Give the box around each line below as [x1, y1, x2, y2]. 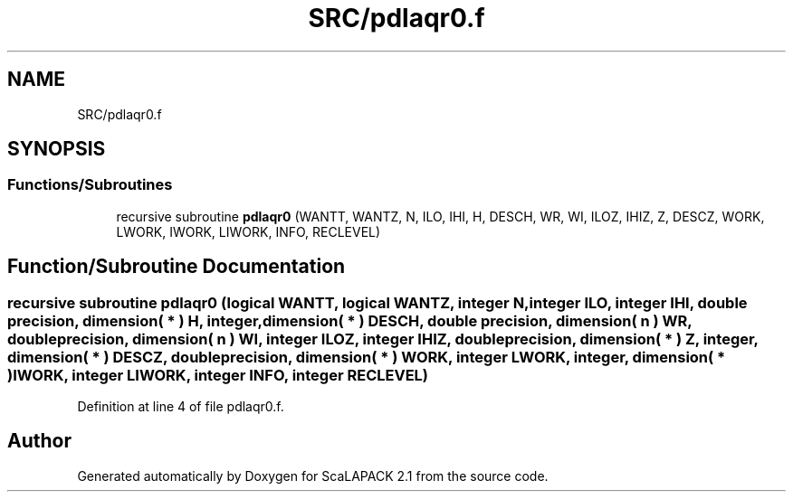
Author [7, 429, 72, 453]
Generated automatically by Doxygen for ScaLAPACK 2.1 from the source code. [77, 467, 549, 484]
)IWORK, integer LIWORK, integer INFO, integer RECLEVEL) [7, 365, 429, 384]
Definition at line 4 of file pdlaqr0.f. [77, 399, 284, 415]
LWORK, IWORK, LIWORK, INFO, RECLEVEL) [116, 223, 381, 240]
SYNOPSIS [7, 137, 106, 161]
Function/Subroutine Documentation [7, 255, 346, 278]
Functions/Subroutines [7, 175, 173, 194]
